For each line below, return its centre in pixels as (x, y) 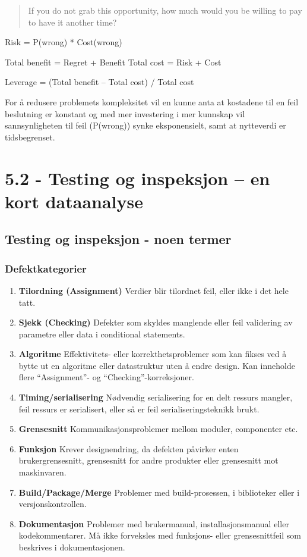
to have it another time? (72, 22)
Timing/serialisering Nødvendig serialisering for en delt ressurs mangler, (156, 397)
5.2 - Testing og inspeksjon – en (137, 178)
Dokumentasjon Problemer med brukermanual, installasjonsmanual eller (154, 523)
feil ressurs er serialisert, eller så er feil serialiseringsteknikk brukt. (139, 409)
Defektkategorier (46, 268)
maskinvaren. (42, 472)
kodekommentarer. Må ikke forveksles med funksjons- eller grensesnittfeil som (160, 535)
